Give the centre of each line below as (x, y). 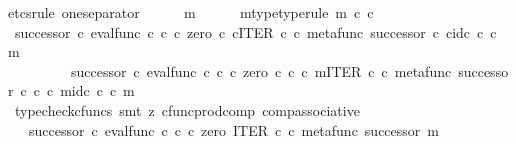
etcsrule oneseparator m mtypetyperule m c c (191, 12)
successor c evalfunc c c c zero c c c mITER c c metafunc (261, 70)
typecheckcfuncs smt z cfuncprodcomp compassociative (187, 109)
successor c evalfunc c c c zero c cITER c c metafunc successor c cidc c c (255, 31)
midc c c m (97, 90)
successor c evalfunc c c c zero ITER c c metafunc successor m (233, 129)
